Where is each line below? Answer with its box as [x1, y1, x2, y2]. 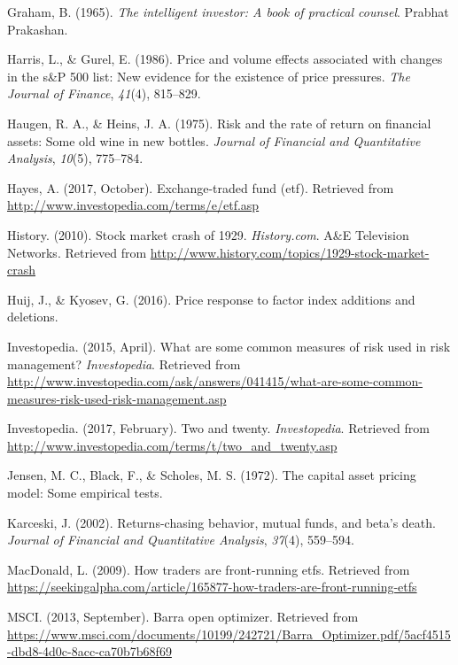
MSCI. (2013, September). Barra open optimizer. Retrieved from [7, 607, 359, 626]
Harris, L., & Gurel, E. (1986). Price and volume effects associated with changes [7, 50, 443, 68]
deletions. [7, 307, 58, 326]
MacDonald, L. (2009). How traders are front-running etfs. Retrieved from [7, 560, 410, 578]
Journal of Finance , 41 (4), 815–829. [7, 84, 201, 103]
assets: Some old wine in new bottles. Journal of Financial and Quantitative [7, 131, 421, 150]
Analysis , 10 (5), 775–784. [7, 149, 144, 167]
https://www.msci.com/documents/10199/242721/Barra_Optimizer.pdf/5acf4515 [7, 624, 451, 643]
